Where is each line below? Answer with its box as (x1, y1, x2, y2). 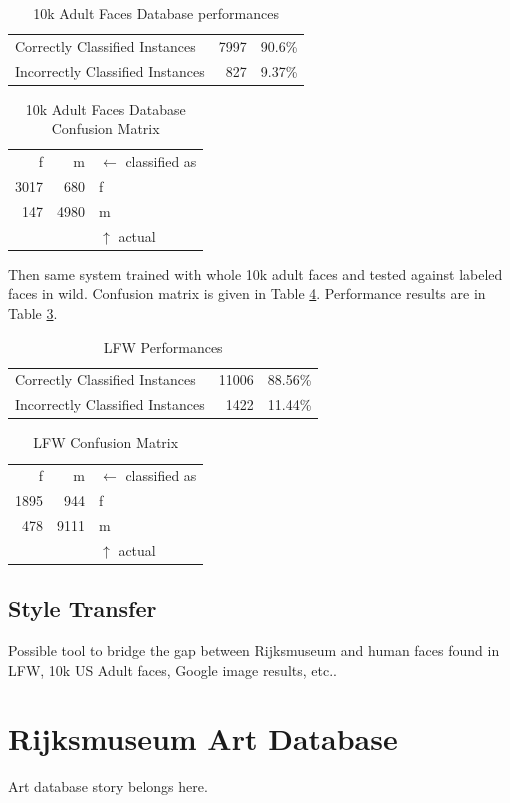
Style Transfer (8, 593, 157, 624)
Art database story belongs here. (8, 776, 208, 797)
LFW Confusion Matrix (33, 432, 179, 453)
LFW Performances (103, 336, 223, 357)
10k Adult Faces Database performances (33, 3, 279, 23)
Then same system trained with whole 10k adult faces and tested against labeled (8, 263, 503, 284)
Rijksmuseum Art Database (8, 718, 398, 759)
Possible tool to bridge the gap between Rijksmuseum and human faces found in (8, 640, 500, 661)
